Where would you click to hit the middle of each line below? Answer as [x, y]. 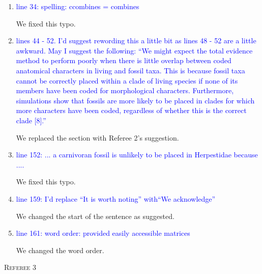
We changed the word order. [60, 250]
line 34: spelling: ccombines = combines [78, 6]
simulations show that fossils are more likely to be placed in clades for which [135, 100]
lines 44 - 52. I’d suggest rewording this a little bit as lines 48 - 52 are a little [136, 40]
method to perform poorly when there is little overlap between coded [124, 60]
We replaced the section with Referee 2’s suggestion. [97, 137]
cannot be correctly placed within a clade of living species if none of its [127, 80]
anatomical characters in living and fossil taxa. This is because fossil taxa [130, 70]
